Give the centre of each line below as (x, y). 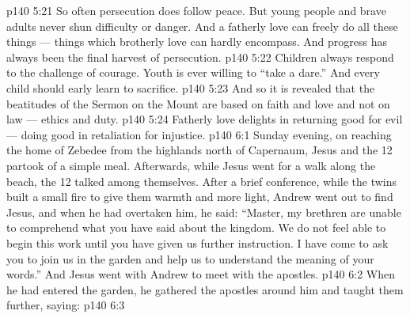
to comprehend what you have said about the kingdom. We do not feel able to (196, 227)
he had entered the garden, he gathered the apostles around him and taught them (205, 289)
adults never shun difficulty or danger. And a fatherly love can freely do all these (202, 26)
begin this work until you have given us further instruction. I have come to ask (197, 242)
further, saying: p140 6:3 (66, 305)
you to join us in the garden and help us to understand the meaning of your (190, 258)
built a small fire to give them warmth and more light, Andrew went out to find (200, 197)
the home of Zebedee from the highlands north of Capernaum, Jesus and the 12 (199, 150)
